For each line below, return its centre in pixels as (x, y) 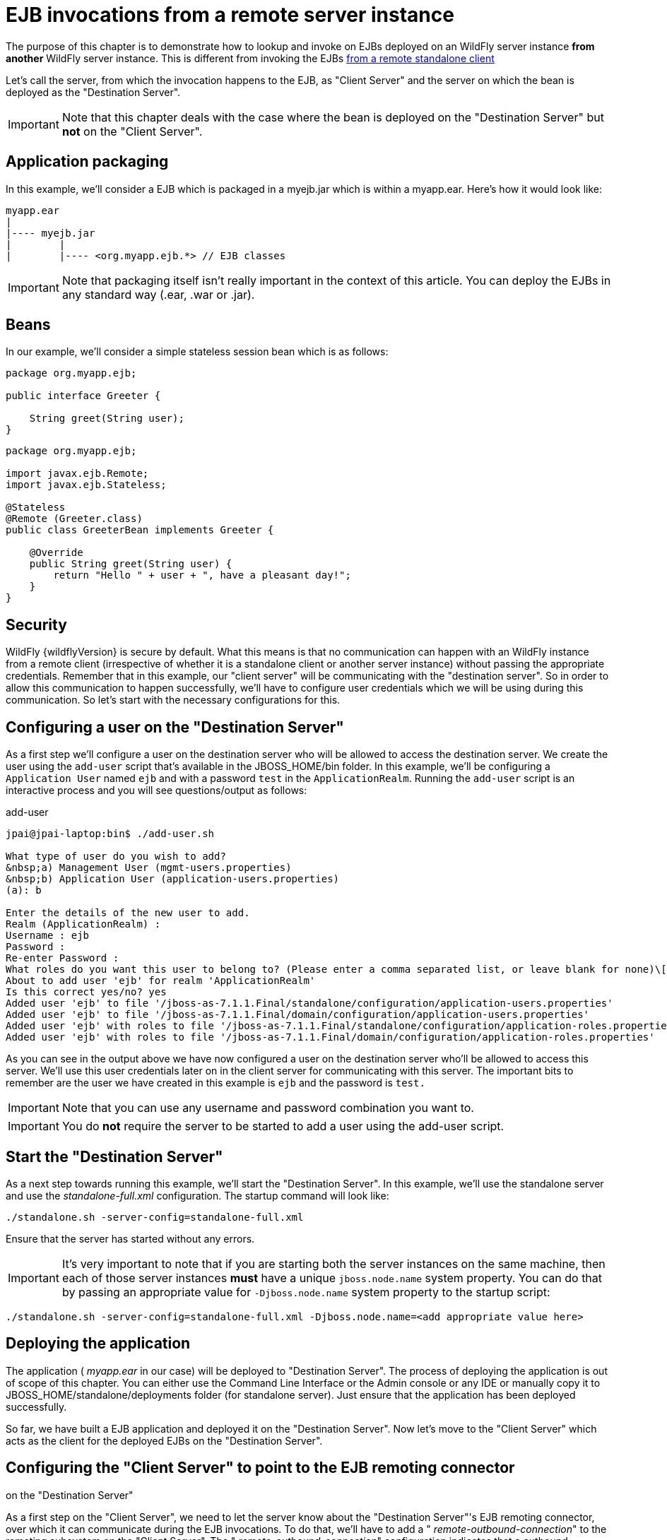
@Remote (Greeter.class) (74, 519)
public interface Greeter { (83, 396)
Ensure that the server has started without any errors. (130, 1238)
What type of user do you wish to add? (116, 857)
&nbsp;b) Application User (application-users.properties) (173, 879)
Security (36, 624)
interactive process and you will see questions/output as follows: (157, 790)
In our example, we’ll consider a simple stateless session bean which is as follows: (197, 352)
